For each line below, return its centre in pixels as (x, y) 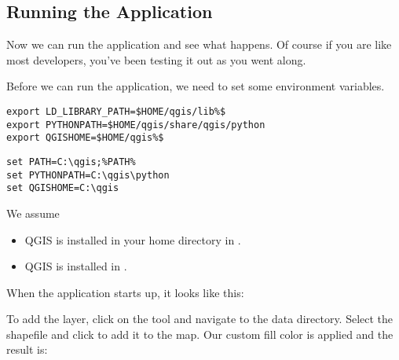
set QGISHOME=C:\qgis (63, 188)
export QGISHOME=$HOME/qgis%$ (85, 138)
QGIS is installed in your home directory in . (133, 239)
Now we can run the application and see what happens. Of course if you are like (199, 44)
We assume (33, 213)
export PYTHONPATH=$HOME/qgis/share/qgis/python (136, 125)
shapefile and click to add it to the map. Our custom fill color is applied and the (200, 334)
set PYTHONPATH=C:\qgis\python (88, 175)
